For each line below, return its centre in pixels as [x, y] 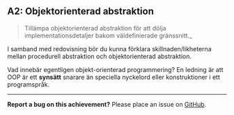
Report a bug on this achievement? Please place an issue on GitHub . [107, 104]
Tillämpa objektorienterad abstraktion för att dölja [95, 28]
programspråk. [29, 84]
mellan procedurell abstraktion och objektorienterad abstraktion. [100, 56]
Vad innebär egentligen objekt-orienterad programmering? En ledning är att [115, 69]
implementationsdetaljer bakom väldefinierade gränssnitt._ [108, 35]
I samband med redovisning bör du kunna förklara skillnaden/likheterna [109, 48]
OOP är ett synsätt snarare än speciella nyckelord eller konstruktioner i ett [114, 77]
